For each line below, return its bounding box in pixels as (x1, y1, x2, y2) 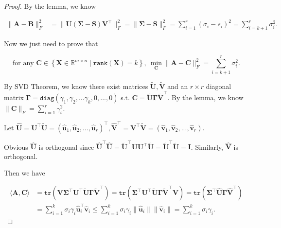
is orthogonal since (38, 141, 94, 152)
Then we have (4, 167, 45, 177)
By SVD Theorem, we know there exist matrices (4, 81, 148, 91)
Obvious (4, 141, 28, 152)
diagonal (206, 81, 231, 91)
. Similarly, (191, 141, 224, 152)
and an (167, 81, 188, 91)
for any (13, 60, 34, 67)
